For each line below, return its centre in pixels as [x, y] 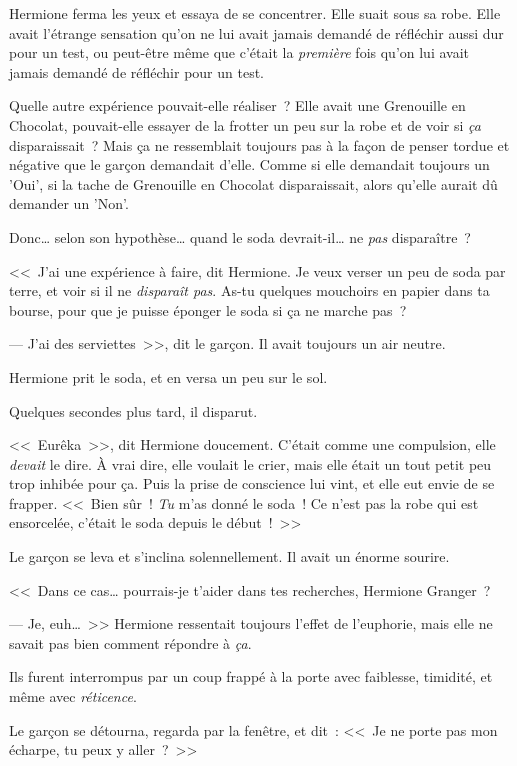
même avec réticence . [73, 696]
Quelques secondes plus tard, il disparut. [133, 410]
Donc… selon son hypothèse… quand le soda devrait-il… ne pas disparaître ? [240, 236]
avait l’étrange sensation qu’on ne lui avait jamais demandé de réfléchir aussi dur [256, 32]
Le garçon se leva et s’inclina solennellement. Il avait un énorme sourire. [229, 556]
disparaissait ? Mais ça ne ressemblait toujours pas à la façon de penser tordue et [259, 144]
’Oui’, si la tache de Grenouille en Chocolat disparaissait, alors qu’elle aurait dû [253, 183]
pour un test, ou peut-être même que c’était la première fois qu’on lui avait [239, 52]
